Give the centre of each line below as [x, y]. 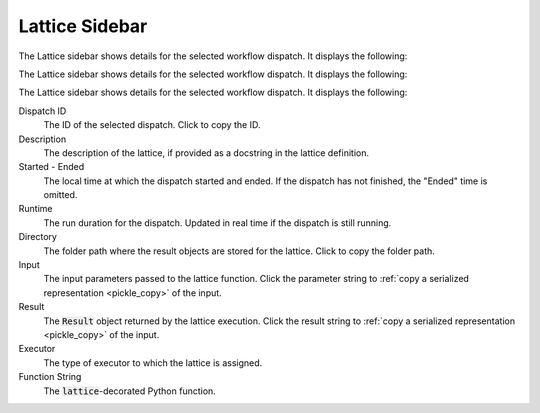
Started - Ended [51, 167]
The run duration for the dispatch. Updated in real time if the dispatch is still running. [217, 222]
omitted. [60, 195]
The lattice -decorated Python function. [130, 391]
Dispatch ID [42, 111]
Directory [37, 237]
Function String [50, 377]
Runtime [35, 209]
